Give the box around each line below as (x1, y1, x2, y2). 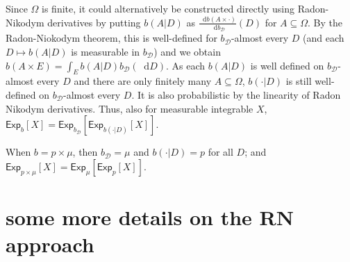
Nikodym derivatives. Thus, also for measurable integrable (6, 101, 253, 115)
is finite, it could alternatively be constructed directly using (42, 1, 295, 15)
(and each (303, 31, 344, 45)
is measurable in (71, 44, 140, 58)
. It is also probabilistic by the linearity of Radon (131, 87, 341, 101)
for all (208, 145, 233, 159)
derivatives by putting (47, 15, 141, 29)
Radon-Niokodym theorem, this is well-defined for (6, 31, 217, 45)
